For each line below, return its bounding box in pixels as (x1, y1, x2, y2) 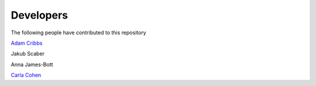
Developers (11, 9, 68, 21)
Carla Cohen (11, 71, 42, 78)
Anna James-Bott (11, 61, 53, 68)
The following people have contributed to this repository (11, 29, 146, 36)
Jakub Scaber (11, 50, 45, 58)
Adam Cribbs (11, 40, 43, 46)
